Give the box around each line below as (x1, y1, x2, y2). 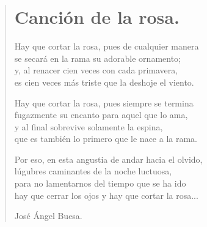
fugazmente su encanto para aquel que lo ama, (14, 108, 188, 121)
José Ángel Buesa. (14, 209, 82, 222)
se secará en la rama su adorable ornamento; (14, 51, 181, 64)
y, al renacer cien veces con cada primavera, (14, 64, 178, 76)
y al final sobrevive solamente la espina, (14, 120, 163, 133)
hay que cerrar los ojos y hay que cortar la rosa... (14, 188, 198, 201)
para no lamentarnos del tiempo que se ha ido (14, 177, 186, 190)
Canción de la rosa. (14, 4, 180, 29)
